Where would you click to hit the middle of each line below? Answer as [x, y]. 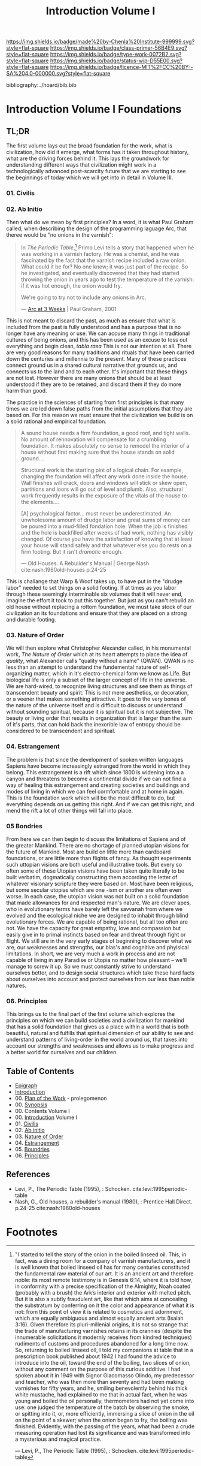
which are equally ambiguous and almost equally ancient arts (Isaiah [99, 1318]
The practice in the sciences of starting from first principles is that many [95, 402]
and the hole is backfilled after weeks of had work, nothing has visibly [107, 533]
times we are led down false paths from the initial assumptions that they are [99, 409]
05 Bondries [25, 826]
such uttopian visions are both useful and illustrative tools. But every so [94, 864]
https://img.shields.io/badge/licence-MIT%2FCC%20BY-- [121, 67]
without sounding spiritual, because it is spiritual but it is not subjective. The [100, 712]
